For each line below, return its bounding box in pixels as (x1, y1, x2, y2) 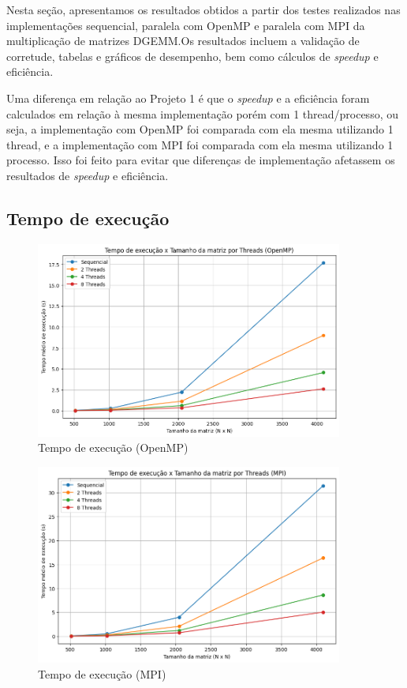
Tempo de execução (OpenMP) (38, 439, 189, 456)
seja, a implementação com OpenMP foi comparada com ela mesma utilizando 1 (6, 121, 394, 137)
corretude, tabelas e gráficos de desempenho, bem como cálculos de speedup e (6, 47, 379, 64)
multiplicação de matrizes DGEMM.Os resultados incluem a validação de (6, 32, 360, 49)
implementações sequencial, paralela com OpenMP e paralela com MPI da (6, 17, 365, 33)
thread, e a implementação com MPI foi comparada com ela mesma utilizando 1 (6, 136, 394, 152)
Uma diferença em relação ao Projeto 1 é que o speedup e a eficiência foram (6, 89, 370, 106)
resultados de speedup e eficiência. (6, 167, 169, 183)
